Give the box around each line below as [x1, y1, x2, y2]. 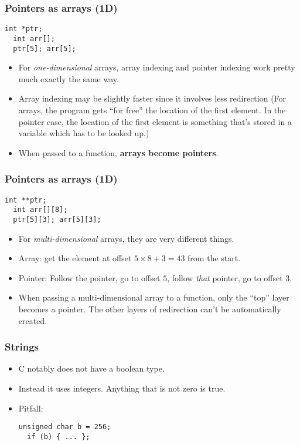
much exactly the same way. [18, 72, 119, 85]
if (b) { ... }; [27, 432, 90, 441]
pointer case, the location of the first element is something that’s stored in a [18, 115, 292, 127]
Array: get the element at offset [18, 252, 132, 264]
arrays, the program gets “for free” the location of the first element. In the [18, 103, 286, 116]
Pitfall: [18, 402, 43, 414]
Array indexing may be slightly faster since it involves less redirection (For [18, 92, 287, 104]
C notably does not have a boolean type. [18, 362, 165, 375]
